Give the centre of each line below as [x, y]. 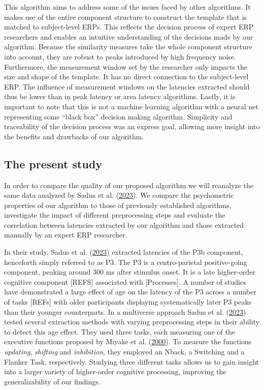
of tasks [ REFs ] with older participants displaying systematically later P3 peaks [128, 302]
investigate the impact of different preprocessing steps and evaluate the [115, 215]
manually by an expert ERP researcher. [66, 235]
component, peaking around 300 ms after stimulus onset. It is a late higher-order [130, 272]
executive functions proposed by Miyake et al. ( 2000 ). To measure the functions [128, 341]
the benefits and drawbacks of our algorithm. [74, 136]
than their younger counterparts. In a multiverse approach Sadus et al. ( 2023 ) [125, 311]
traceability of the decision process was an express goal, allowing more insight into [132, 126]
